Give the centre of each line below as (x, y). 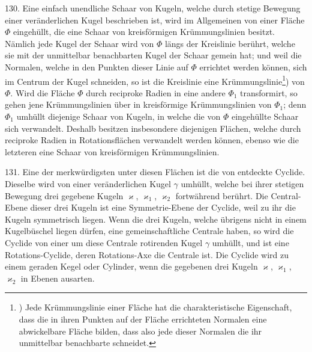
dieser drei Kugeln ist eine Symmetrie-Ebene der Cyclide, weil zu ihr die (163, 207)
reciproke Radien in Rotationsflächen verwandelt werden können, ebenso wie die (152, 140)
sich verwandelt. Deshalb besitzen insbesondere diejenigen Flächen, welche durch (153, 128)
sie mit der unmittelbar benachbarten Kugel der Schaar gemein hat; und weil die (153, 55)
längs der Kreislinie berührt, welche (230, 43)
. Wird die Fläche (43, 92)
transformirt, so (269, 92)
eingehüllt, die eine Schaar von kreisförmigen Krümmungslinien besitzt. (144, 32)
